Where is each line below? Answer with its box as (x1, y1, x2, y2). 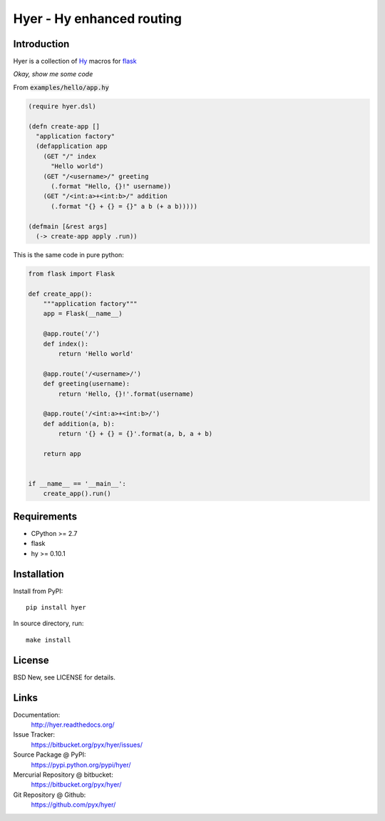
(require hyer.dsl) (28, 102, 96, 110)
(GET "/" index (43, 152, 96, 160)
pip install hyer (26, 604, 86, 612)
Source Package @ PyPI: (13, 750, 86, 759)
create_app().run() (43, 489, 112, 498)
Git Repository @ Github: (13, 790, 86, 799)
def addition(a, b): (43, 419, 115, 428)
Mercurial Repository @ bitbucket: (13, 770, 113, 779)
